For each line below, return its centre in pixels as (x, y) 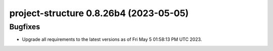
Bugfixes (25, 27)
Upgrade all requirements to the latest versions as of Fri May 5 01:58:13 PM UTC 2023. (112, 39)
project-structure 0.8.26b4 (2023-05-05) (99, 13)
